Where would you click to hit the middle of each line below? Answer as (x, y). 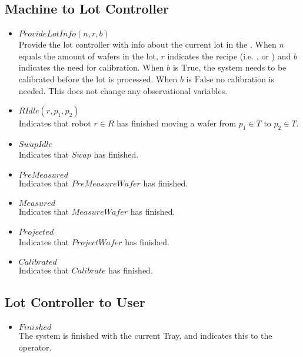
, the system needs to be (242, 67)
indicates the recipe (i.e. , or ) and (229, 56)
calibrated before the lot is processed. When (98, 79)
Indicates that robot (55, 123)
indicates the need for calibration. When (91, 67)
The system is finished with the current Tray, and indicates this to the (145, 336)
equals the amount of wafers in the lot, (88, 56)
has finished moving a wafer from (177, 123)
